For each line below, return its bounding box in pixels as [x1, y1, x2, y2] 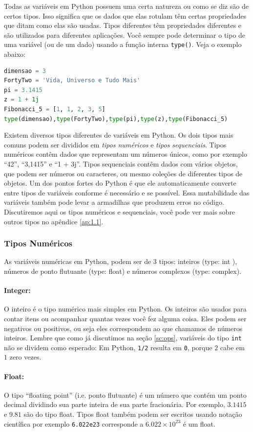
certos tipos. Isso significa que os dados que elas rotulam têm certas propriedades [4, 10, 247, 21]
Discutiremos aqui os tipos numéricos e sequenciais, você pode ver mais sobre [4, 206, 235, 216]
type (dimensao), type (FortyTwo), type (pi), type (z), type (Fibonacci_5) [4, 115, 228, 122]
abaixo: [4, 49, 25, 59]
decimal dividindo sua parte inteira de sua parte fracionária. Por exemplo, [4, 399, 225, 409]
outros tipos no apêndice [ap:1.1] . [4, 216, 104, 226]
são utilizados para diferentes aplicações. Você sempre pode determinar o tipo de [4, 29, 246, 40]
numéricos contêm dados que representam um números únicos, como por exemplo [4, 149, 247, 159]
